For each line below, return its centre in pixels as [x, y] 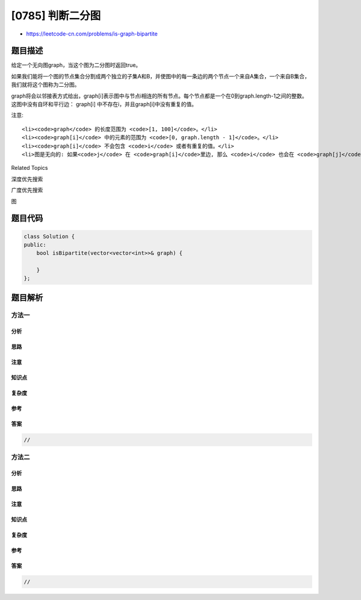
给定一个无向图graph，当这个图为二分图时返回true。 [76, 65]
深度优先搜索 [27, 179]
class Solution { [49, 236]
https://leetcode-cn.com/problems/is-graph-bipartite [92, 34]
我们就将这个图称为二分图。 [45, 85]
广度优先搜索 [27, 190]
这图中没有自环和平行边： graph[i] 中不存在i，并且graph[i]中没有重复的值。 [104, 104]
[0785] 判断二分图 [56, 16]
